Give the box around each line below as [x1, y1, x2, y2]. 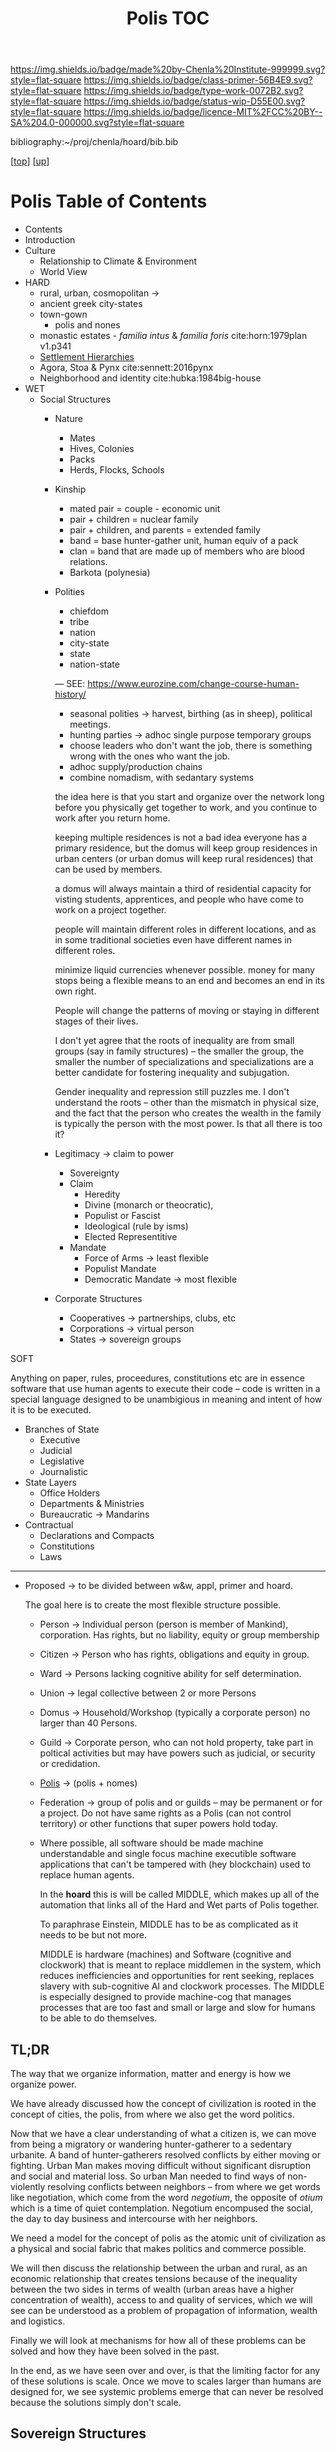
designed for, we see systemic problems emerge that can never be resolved [10, 2385, 324, 2397]
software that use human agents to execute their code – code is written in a [10, 1383, 321, 1395]
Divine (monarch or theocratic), [84, 1199, 214, 1211]
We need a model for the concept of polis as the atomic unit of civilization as [10, 2232, 326, 2244]
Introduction [24, 234, 76, 246]
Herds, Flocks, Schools [69, 464, 165, 476]
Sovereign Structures [10, 2425, 147, 2442]
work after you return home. [54, 812, 171, 824]
